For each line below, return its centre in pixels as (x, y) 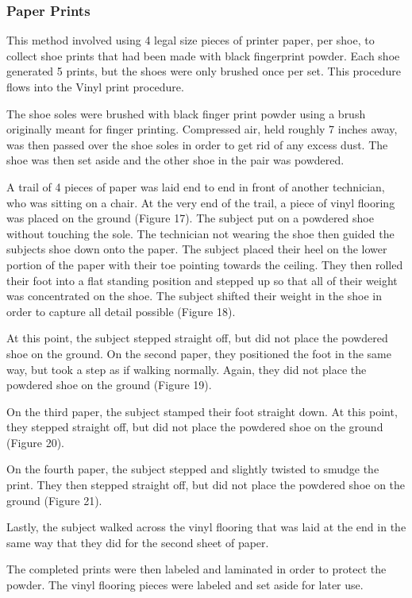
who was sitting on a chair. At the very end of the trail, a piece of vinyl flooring (201, 202)
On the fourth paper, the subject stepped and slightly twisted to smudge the (193, 469)
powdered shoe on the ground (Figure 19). (109, 385)
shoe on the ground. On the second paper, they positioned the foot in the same (199, 353)
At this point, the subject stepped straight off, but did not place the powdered (197, 338)
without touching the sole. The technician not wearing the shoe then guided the (200, 233)
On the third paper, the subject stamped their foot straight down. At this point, (202, 411)
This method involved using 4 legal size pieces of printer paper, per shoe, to (191, 40)
